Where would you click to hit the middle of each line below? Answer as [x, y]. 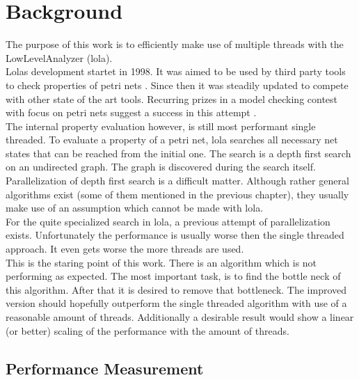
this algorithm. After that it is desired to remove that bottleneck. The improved [176, 289]
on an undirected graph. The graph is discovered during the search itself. [161, 167]
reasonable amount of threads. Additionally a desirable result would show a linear [180, 317]
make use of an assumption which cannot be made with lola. [135, 208]
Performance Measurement [105, 368]
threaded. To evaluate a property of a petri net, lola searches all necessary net [172, 140]
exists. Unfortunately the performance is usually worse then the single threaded [175, 235]
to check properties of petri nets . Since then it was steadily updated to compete [177, 85]
